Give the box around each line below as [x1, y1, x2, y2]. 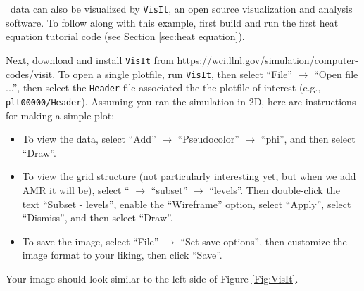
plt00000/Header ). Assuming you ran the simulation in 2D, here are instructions [6, 94, 356, 108]
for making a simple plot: [6, 108, 115, 122]
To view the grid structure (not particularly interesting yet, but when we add [22, 169, 356, 183]
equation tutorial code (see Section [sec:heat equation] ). [6, 29, 245, 44]
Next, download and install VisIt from [6, 53, 174, 67]
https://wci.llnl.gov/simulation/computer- [177, 53, 358, 67]
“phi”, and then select [261, 131, 356, 146]
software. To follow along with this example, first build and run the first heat [6, 15, 339, 30]
